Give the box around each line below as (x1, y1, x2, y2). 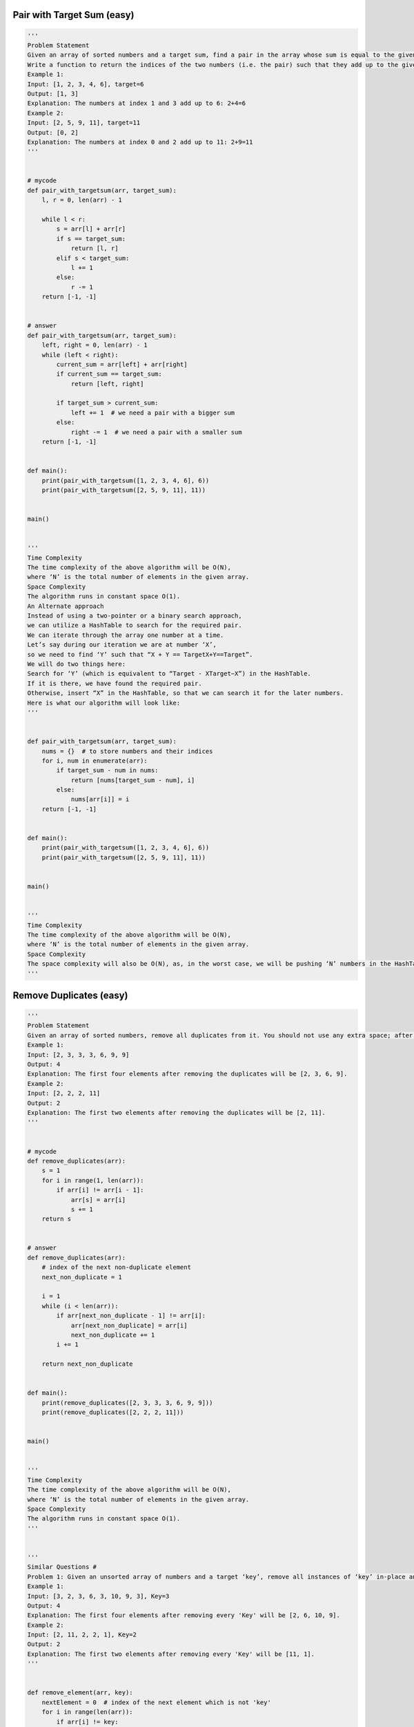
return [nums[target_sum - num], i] (70, 776, 195, 784)
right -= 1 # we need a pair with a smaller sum (70, 428, 242, 436)
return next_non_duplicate (41, 1360, 134, 1368)
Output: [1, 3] (27, 90, 79, 97)
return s (41, 1215, 72, 1223)
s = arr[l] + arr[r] (56, 225, 126, 233)
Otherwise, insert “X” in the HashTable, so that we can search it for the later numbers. (27, 689, 344, 697)
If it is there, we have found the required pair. (27, 679, 203, 687)
